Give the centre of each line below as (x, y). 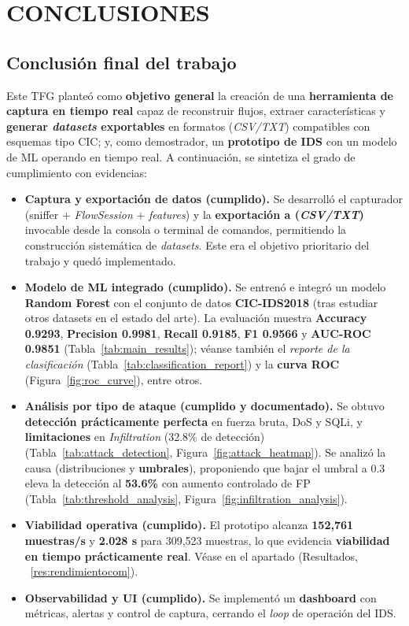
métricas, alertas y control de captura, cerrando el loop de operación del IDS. (210, 613)
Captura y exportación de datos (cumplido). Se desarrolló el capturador (214, 199)
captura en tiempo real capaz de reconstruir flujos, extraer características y (196, 111)
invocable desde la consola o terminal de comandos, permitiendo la (186, 230)
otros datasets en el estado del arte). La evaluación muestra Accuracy (196, 318)
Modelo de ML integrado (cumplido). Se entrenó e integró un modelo (205, 287)
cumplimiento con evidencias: (77, 172)
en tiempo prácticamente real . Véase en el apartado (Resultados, (191, 556)
